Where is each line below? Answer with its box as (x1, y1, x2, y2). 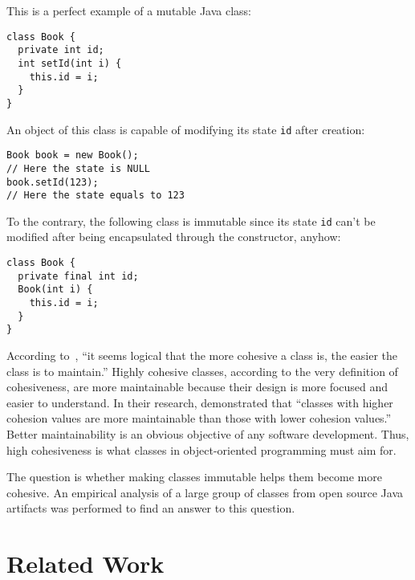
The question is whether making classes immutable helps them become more (6, 468, 382, 485)
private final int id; (18, 270, 139, 282)
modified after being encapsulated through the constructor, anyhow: (6, 228, 341, 245)
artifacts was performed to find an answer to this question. (6, 500, 295, 517)
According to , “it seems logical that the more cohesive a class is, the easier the (6, 347, 398, 363)
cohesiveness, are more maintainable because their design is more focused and (6, 378, 389, 395)
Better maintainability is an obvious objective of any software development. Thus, (6, 425, 409, 442)
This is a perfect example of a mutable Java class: (6, 2, 251, 18)
